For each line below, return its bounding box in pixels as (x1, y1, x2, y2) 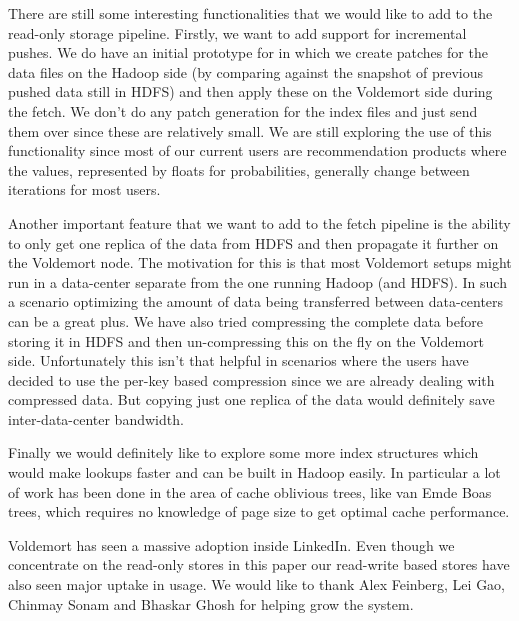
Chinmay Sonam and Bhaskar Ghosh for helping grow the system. (8, 593, 414, 614)
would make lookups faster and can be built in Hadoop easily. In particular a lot (8, 462, 501, 483)
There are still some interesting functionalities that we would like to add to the (8, 3, 493, 23)
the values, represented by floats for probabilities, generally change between (8, 159, 470, 180)
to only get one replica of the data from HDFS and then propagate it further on (8, 232, 499, 253)
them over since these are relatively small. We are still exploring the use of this (8, 120, 492, 141)
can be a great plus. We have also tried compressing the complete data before (8, 310, 483, 331)
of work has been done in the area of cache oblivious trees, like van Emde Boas (8, 481, 492, 502)
